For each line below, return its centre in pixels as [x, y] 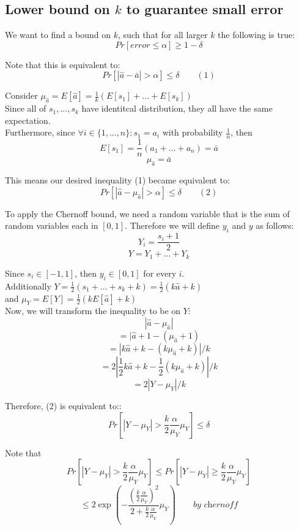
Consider [21, 95]
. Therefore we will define [172, 225]
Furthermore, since [40, 132]
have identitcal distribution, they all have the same [177, 108]
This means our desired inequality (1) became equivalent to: [117, 180]
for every [160, 273]
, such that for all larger [163, 35]
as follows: [275, 225]
